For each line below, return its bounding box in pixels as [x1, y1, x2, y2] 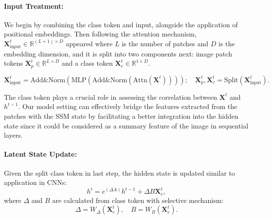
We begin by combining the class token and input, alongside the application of [4, 19, 238, 29]
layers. [4, 130, 23, 140]
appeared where [66, 38, 113, 48]
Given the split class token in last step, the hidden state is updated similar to [4, 167, 235, 178]
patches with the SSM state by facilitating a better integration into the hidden [4, 110, 238, 121]
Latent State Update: [4, 149, 77, 159]
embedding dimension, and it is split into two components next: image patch [4, 48, 232, 58]
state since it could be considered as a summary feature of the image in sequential [4, 120, 249, 130]
